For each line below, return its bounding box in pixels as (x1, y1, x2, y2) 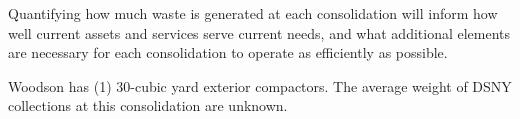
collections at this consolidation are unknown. (8, 95, 288, 116)
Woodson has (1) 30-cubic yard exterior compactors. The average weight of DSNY (8, 75, 512, 96)
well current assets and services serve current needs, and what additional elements (8, 22, 511, 43)
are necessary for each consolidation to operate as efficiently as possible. (8, 42, 448, 63)
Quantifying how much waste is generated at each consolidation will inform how (8, 3, 498, 23)
